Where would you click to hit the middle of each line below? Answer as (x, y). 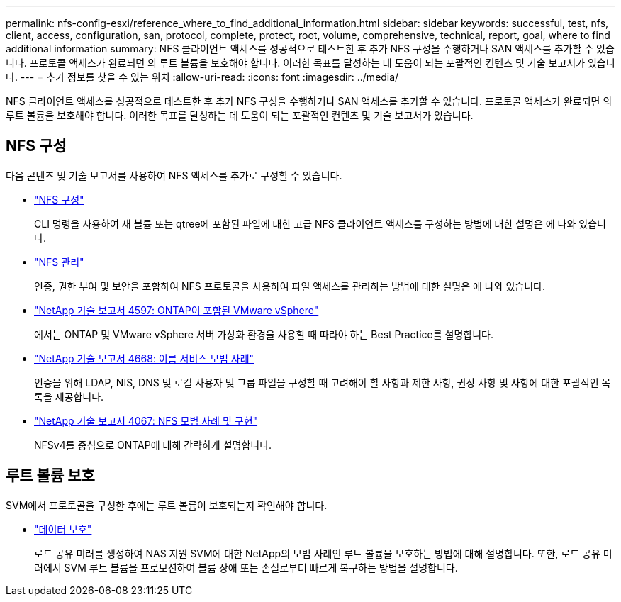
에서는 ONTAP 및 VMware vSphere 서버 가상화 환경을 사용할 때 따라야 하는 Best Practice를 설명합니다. (264, 334)
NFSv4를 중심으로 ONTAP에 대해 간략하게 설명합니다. (153, 445)
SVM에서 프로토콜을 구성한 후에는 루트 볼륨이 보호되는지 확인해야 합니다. (167, 505)
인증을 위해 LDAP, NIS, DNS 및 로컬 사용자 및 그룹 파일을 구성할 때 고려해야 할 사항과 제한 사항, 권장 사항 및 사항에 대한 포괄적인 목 (323, 382)
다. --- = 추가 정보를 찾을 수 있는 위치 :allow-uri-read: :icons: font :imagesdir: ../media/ (202, 77)
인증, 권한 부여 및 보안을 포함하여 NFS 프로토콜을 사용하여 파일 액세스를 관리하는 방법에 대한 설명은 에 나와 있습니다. (290, 286)
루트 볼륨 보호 (50, 476)
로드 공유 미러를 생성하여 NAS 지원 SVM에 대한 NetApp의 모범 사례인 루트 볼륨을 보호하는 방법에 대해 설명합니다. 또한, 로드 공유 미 (323, 553)
